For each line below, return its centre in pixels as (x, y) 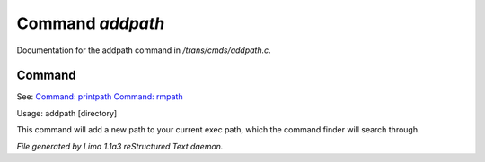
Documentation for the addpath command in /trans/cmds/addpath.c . (144, 50)
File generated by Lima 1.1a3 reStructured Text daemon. (120, 146)
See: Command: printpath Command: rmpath (100, 97)
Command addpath (91, 23)
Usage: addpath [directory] (67, 113)
